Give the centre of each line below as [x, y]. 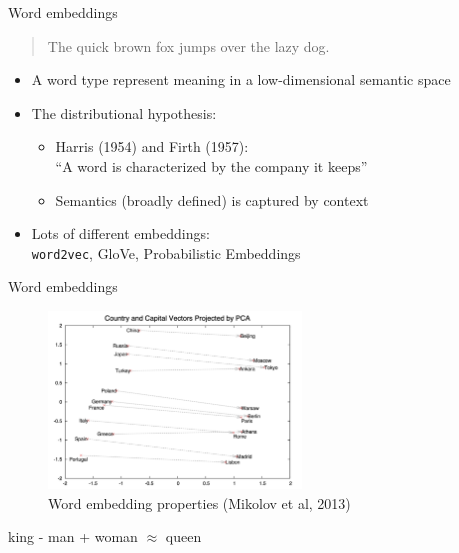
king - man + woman [73, 536]
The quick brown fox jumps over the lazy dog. [188, 45]
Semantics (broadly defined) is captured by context [212, 199]
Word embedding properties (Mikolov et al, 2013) [199, 502]
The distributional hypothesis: [124, 112]
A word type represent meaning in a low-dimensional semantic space [241, 79]
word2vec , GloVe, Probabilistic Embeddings [166, 252]
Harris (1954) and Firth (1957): [152, 146]
